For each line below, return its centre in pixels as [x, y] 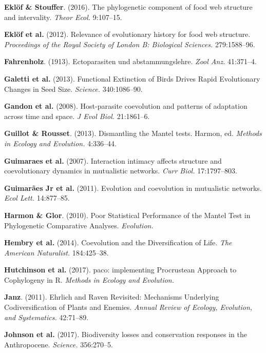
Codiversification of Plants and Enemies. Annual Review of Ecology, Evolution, [128, 307]
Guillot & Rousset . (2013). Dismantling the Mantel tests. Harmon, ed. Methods [133, 133]
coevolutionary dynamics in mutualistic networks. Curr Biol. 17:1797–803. [121, 171]
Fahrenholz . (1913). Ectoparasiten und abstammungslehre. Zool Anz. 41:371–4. [130, 61]
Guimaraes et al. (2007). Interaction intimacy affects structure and [113, 160]
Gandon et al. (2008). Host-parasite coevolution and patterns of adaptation [126, 106]
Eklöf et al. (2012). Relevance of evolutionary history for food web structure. [127, 34]
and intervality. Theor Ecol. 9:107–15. [63, 17]
